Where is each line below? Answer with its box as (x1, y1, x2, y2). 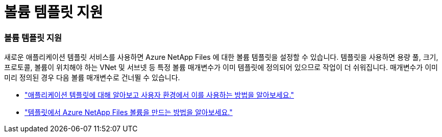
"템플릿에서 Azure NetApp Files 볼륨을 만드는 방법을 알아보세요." (24, 108, 233, 117)
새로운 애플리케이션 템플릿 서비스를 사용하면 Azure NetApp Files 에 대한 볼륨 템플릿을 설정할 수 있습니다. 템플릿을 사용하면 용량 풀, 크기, (4, 53, 438, 62)
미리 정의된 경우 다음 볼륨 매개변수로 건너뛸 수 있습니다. (4, 73, 180, 82)
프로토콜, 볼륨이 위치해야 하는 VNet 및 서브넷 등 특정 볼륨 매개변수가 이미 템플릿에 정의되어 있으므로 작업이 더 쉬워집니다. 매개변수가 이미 (4, 63, 438, 72)
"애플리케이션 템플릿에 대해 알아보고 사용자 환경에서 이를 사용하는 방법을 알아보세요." (24, 90, 294, 100)
